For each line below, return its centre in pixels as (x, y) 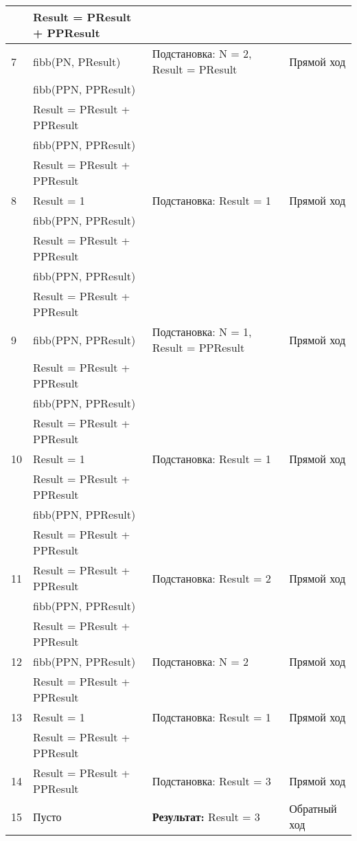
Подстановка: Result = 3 (211, 781)
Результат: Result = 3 (206, 816)
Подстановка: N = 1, (202, 332)
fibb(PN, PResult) (77, 61)
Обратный (313, 808)
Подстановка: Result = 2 (211, 578)
